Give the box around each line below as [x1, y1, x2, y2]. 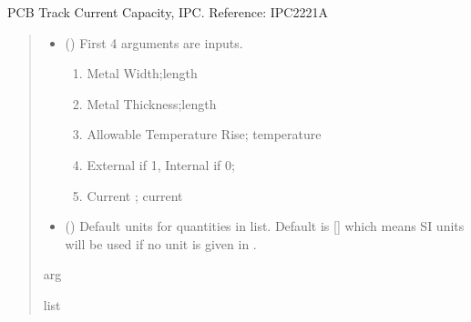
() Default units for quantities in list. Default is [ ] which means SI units [65, 216, 465, 236]
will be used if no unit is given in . [65, 234, 257, 253]
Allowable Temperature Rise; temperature [87, 125, 322, 144]
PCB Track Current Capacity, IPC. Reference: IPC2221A [7, 3, 328, 21]
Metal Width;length [87, 64, 198, 83]
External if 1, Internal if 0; [87, 155, 235, 174]
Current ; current [87, 186, 183, 205]
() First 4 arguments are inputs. [65, 33, 243, 52]
